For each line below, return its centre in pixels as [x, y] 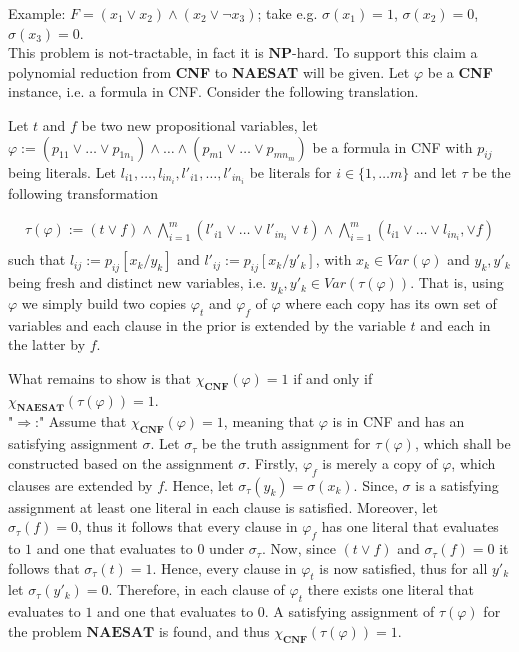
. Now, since [298, 548]
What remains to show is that [100, 377]
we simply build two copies [104, 302]
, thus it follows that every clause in [188, 526]
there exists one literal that [390, 589]
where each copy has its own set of [391, 302]
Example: [37, 13]
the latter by [47, 344]
